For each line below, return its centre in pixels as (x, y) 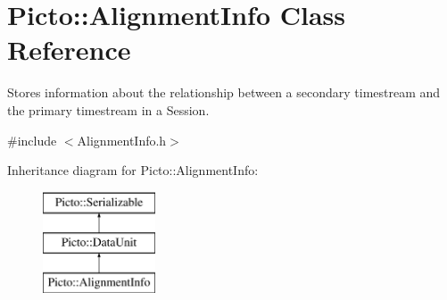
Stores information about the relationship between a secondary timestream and (224, 92)
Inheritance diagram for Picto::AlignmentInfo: (133, 170)
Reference (69, 50)
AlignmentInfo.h (122, 140)
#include (32, 140)
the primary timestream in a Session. (108, 109)
